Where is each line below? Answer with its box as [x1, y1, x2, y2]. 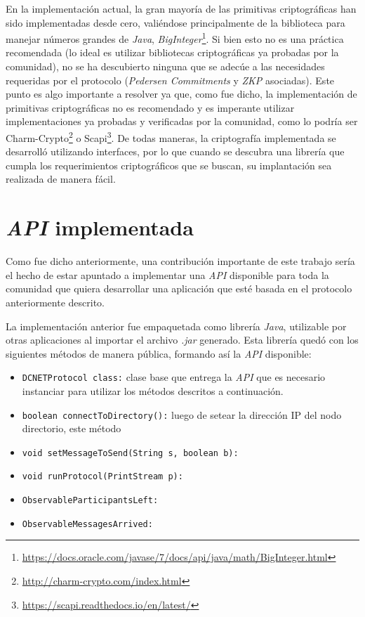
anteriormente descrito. [6, 294, 105, 309]
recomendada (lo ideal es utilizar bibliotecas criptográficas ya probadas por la [6, 45, 339, 60]
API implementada [6, 213, 194, 242]
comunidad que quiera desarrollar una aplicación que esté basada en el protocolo [6, 281, 352, 296]
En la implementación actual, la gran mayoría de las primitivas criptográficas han [6, 1, 357, 15]
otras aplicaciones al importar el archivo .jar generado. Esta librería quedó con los [6, 332, 359, 347]
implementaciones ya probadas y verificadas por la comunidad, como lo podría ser [6, 114, 358, 129]
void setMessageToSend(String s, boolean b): [22, 448, 239, 458]
